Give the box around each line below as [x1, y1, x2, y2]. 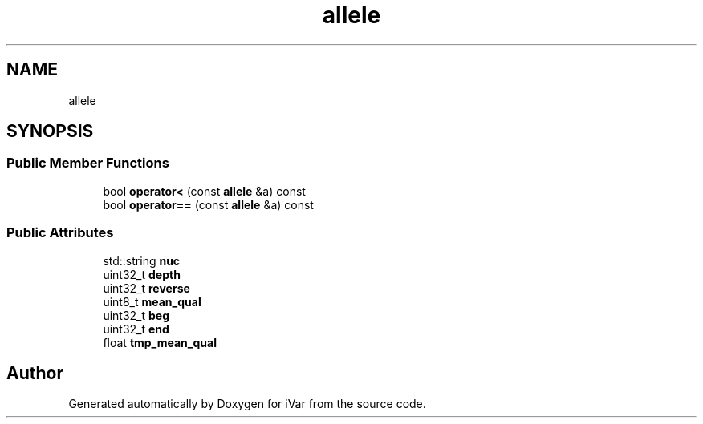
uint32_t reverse [103, 281, 190, 295]
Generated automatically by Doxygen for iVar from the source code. [68, 397, 426, 411]
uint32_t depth [103, 267, 181, 281]
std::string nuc [103, 253, 181, 268]
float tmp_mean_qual [103, 335, 217, 349]
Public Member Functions [6, 155, 169, 172]
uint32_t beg [103, 308, 170, 322]
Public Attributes [6, 224, 114, 241]
